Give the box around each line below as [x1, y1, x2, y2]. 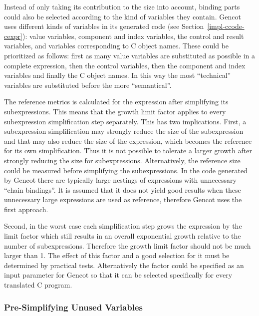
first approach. [4, 204, 48, 214]
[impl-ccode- [207, 21, 245, 31]
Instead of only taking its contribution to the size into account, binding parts [4, 1, 240, 11]
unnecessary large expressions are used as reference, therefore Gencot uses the [4, 194, 242, 205]
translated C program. [4, 280, 72, 290]
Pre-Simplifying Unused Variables [4, 301, 143, 313]
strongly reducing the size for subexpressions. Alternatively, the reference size [4, 155, 241, 165]
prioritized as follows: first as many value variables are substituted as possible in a [4, 50, 256, 60]
